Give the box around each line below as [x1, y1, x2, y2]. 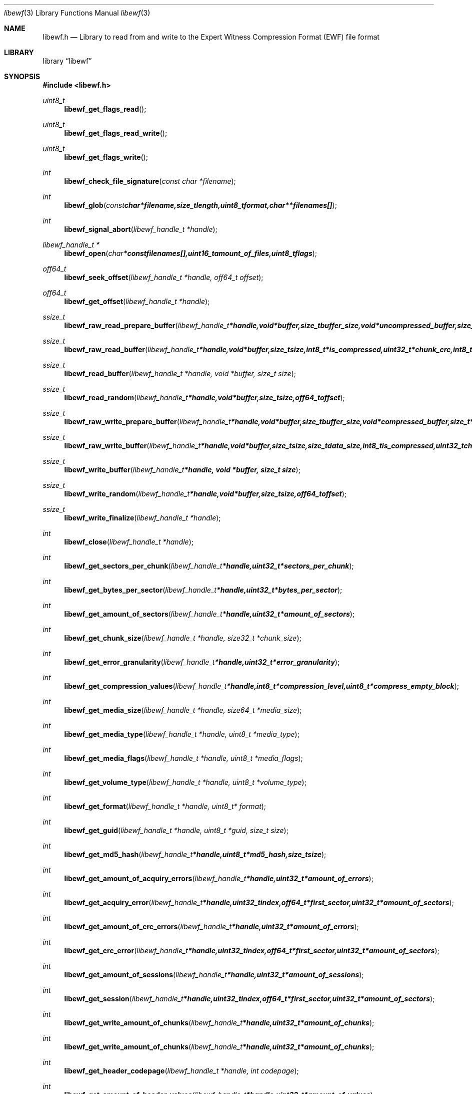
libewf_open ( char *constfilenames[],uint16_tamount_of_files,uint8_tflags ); [64, 249, 317, 257]
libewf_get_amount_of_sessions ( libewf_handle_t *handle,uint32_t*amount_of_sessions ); [64, 970, 364, 979]
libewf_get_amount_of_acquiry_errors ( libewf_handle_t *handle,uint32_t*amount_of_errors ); [64, 874, 373, 883]
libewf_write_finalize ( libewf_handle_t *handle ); [64, 513, 221, 522]
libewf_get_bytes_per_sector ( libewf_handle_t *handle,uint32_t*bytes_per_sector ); [64, 586, 342, 594]
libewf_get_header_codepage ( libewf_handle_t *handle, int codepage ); [64, 1066, 299, 1075]
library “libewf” [42, 57, 92, 65]
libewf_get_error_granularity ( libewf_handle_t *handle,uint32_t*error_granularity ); [64, 658, 340, 666]
